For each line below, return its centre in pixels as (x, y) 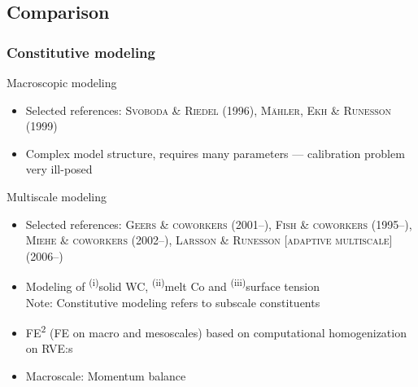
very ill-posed (59, 169)
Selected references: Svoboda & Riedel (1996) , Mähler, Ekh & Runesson (209, 110)
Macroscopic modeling (62, 82)
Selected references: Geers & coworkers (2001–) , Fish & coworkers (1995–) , (219, 224)
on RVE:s (49, 348)
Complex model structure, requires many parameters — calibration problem (215, 153)
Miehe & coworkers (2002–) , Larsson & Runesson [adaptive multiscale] (209, 240)
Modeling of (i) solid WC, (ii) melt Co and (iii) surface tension (172, 285)
